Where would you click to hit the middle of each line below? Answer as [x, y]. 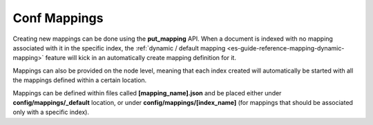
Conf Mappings [58, 18]
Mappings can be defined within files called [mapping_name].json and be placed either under [147, 93]
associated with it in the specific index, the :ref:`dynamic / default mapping [119, 48]
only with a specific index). [51, 112]
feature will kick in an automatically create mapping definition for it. [141, 58]
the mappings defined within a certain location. [80, 80]
